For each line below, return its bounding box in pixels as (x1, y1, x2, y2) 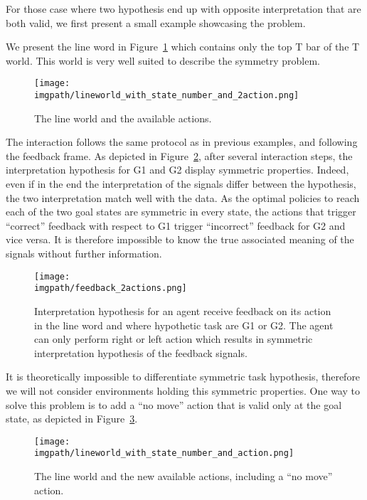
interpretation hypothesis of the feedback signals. (34, 345, 248, 360)
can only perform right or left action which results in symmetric (34, 331, 313, 346)
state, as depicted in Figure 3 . (6, 411, 138, 426)
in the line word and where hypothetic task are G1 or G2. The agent (34, 317, 334, 332)
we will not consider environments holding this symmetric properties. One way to (6, 383, 360, 398)
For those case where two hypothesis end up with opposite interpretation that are (6, 1, 361, 16)
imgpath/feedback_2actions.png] (34, 283, 187, 294)
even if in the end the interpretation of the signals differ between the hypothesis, (6, 176, 356, 191)
